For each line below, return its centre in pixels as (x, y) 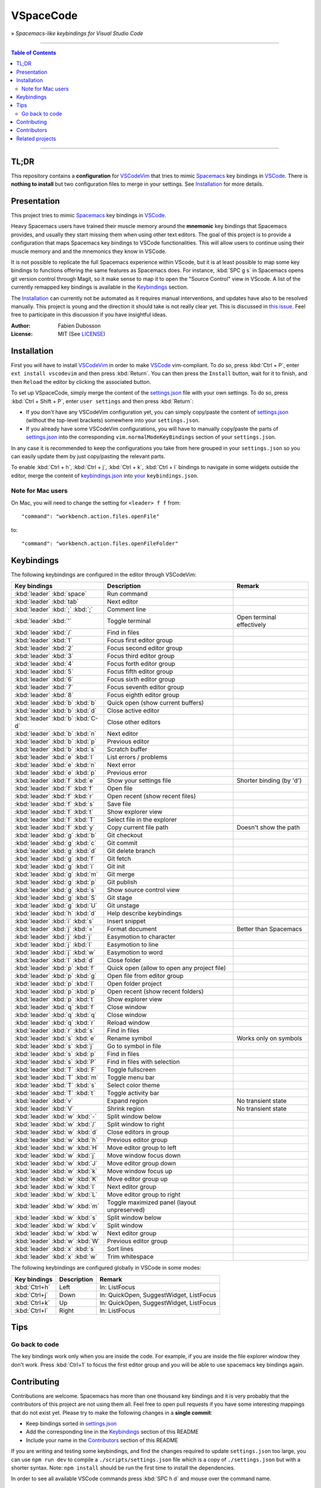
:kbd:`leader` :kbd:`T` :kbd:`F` (56, 1070)
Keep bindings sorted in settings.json (71, 1423)
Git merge (121, 874)
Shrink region (126, 1109)
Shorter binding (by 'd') (270, 781)
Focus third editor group (141, 656)
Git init (116, 867)
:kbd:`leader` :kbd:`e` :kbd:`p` (56, 773)
